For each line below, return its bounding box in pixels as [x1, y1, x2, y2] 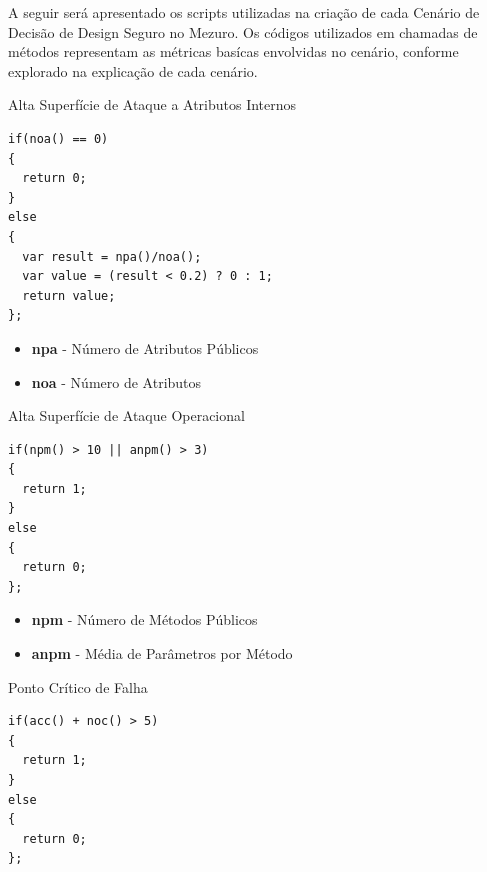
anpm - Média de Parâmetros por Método [31, 643, 293, 664]
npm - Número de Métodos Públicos [31, 609, 258, 630]
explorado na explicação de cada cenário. [8, 60, 258, 81]
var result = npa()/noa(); [22, 249, 202, 264]
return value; [22, 288, 116, 303]
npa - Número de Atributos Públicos [31, 337, 259, 358]
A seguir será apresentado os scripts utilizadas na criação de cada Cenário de [8, 2, 480, 22]
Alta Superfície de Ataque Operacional [8, 405, 245, 426]
